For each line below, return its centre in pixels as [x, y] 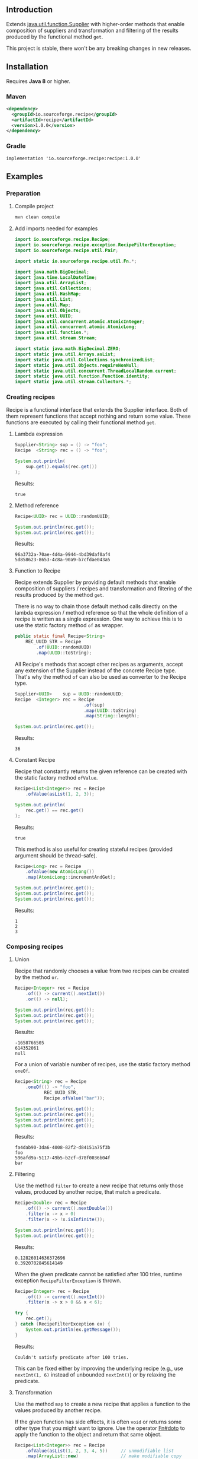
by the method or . [37, 977]
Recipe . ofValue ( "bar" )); [74, 1098]
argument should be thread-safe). [56, 855]
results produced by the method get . [59, 595]
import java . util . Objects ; [48, 310]
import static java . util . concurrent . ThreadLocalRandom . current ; [95, 371]
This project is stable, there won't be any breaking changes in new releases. [99, 48]
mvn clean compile [37, 217]
